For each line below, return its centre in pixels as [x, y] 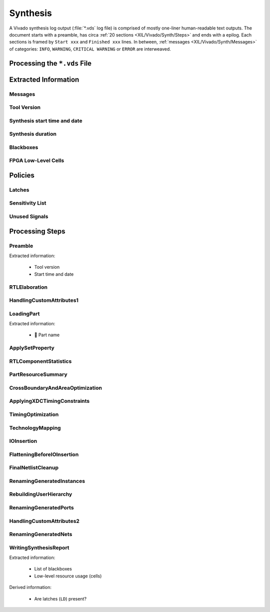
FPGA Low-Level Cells [37, 161]
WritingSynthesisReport [39, 547]
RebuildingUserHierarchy [41, 494]
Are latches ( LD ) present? [60, 598]
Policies [22, 175]
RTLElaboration [28, 287]
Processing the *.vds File [50, 63]
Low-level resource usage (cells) [68, 576]
